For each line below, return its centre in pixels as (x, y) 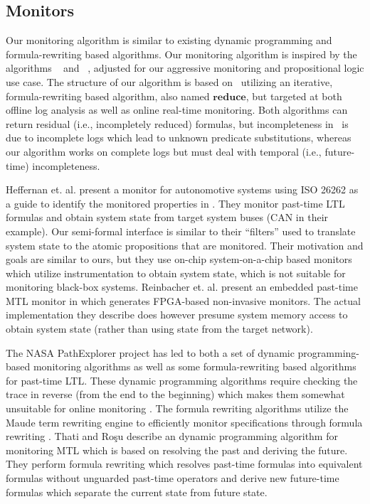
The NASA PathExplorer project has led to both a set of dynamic (150, 352)
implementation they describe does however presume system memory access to (177, 315)
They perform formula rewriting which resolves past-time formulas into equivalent (184, 464)
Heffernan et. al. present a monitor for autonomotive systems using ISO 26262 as (182, 189)
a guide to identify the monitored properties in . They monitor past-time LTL (175, 203)
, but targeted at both (294, 96)
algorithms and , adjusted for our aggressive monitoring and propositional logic (185, 68)
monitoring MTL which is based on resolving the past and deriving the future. (177, 450)
